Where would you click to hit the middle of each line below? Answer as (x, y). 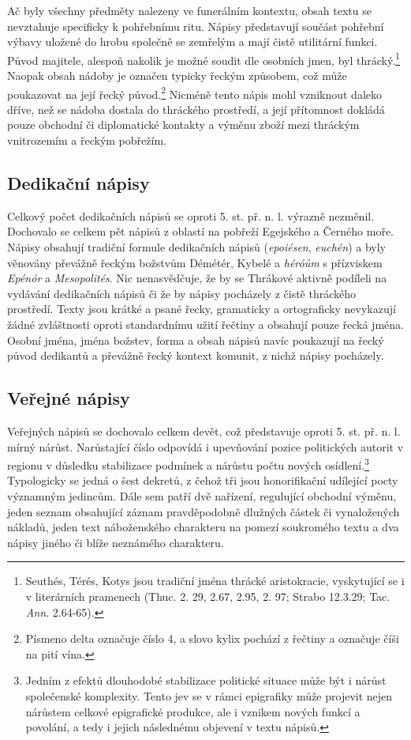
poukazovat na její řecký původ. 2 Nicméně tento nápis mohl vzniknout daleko (194, 92)
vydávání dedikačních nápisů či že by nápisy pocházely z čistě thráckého (182, 293)
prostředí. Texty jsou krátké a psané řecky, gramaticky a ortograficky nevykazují (202, 309)
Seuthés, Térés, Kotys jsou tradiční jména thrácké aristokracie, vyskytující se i (215, 581)
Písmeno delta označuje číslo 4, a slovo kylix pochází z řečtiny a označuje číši (212, 638)
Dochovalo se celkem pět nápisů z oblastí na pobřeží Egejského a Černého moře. (200, 231)
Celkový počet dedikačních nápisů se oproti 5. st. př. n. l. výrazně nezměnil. (191, 215)
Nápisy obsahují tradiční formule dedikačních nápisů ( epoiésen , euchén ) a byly (197, 247)
